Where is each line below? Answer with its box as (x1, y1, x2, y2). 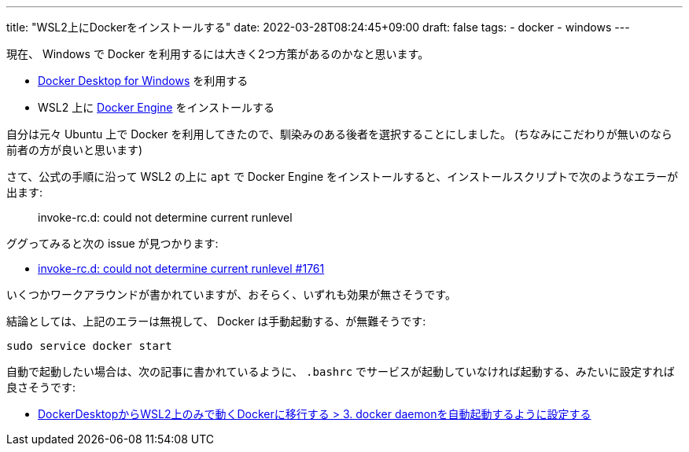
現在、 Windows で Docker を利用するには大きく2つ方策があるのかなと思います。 (6, 47, 429, 61)
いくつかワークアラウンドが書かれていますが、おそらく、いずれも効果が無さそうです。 (6, 288, 456, 301)
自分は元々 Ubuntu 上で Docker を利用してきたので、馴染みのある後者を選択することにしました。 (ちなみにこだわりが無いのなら (6, 127, 672, 141)
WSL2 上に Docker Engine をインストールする (38, 101, 275, 114)
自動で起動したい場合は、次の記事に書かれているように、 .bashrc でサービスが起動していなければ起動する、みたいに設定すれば (6, 365, 675, 378)
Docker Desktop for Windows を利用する (38, 74, 249, 87)
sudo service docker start (6, 340, 172, 352)
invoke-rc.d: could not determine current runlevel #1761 (38, 262, 325, 275)
